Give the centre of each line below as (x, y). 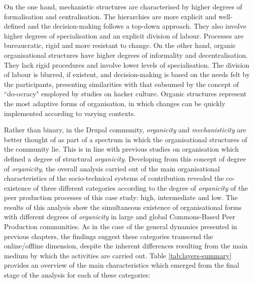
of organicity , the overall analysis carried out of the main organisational (112, 168)
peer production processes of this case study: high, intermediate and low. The (121, 197)
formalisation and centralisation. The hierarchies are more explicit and (110, 16)
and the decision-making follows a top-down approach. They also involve (137, 26)
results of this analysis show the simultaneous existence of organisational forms (123, 207)
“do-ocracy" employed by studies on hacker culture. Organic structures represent (125, 94)
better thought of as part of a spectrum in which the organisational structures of (126, 139)
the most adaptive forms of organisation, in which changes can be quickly (115, 103)
